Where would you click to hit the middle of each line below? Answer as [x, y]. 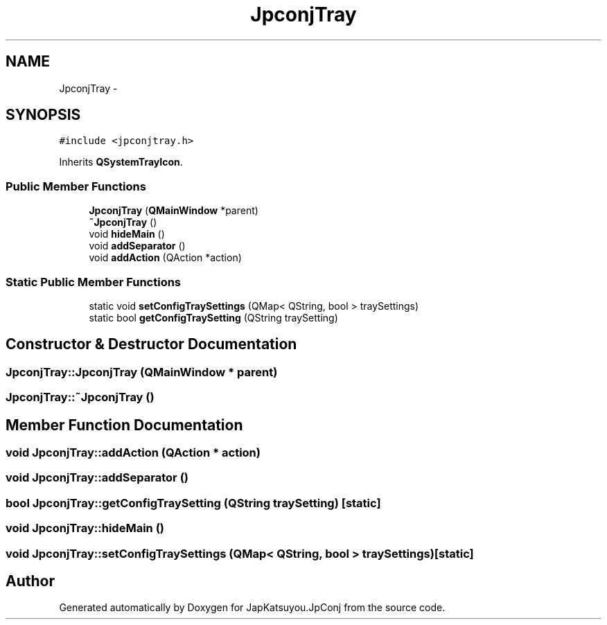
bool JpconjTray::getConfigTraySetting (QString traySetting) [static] [193, 503]
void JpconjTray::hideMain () [85, 528]
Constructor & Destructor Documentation [151, 344]
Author [30, 581]
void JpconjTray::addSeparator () [97, 478]
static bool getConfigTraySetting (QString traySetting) [213, 317]
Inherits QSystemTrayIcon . [121, 162]
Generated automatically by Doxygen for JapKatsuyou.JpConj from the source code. [252, 608]
